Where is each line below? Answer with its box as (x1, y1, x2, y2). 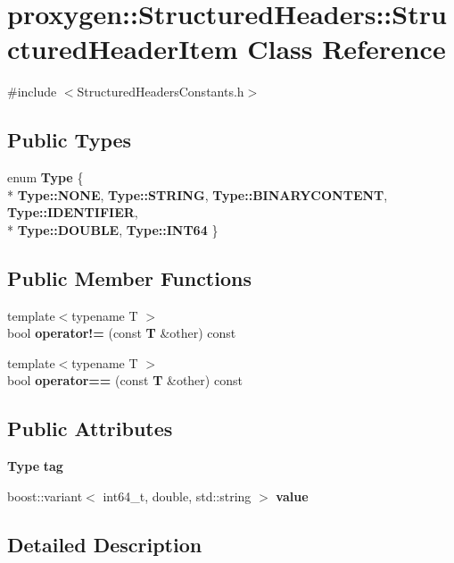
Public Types (7, 126, 132, 154)
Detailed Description (7, 530, 202, 558)
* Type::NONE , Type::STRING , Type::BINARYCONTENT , (7, 185, 388, 204)
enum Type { (7, 168, 84, 187)
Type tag (7, 457, 63, 475)
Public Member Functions (7, 264, 252, 291)
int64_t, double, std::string (103, 486, 252, 505)
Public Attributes (7, 415, 173, 442)
